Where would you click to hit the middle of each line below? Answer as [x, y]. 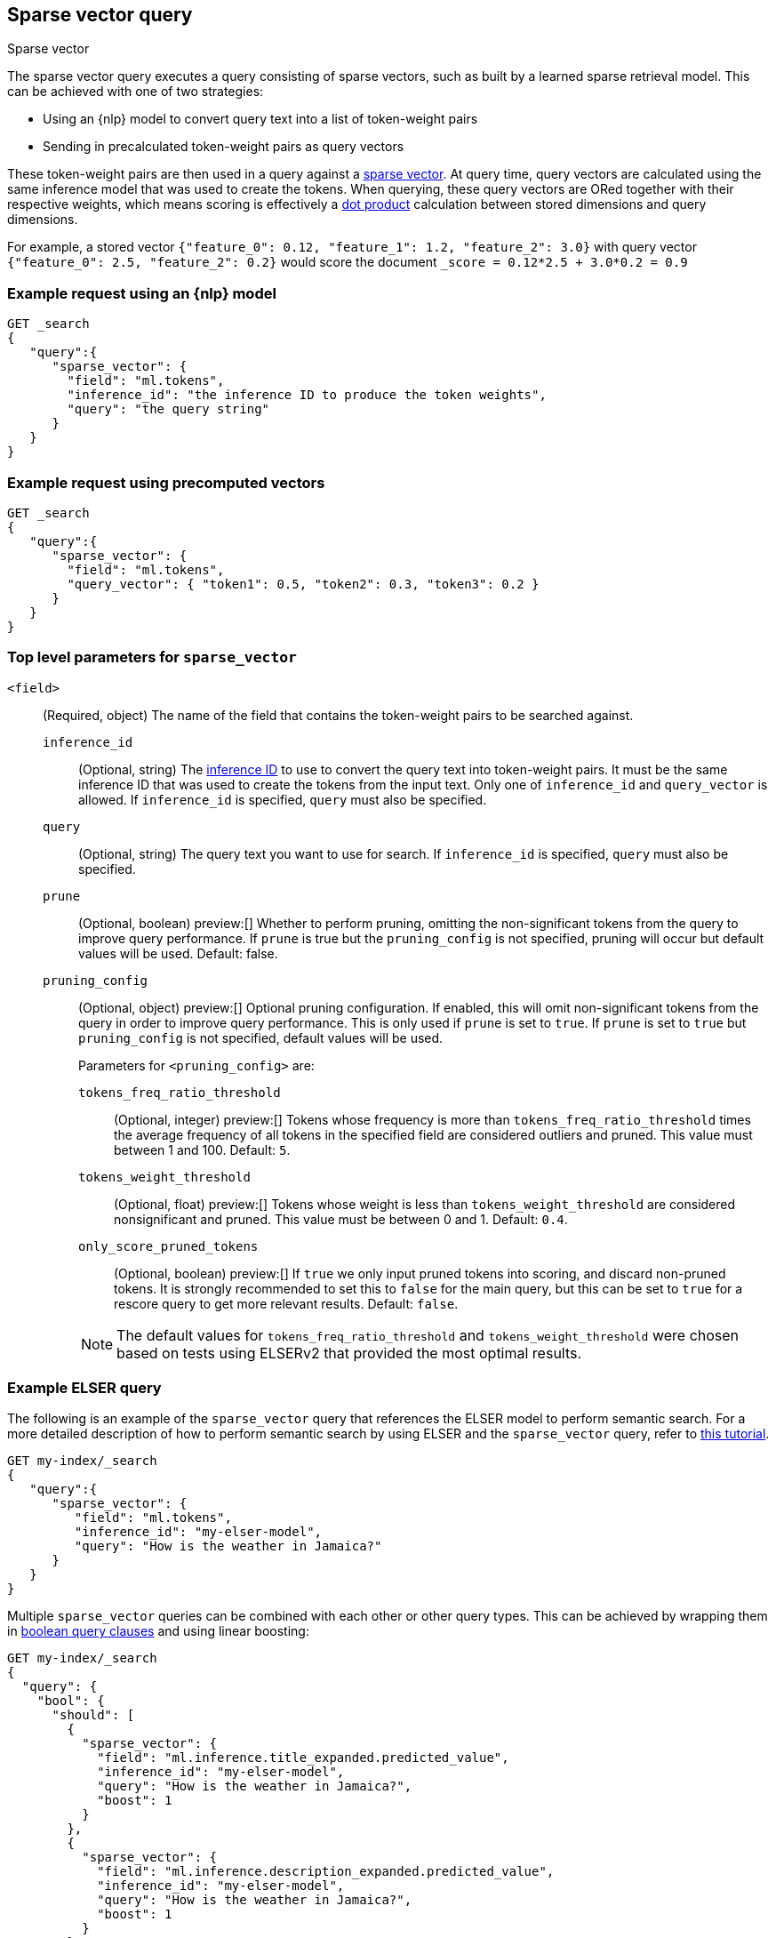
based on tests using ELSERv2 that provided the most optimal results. [349, 1353]
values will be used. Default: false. [178, 953]
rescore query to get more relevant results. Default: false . [286, 1303]
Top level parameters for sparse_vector [152, 657]
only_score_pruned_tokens [168, 1246]
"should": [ [93, 1715]
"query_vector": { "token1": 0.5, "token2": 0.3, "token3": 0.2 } [303, 584]
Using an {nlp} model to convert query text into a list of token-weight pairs [260, 119]
